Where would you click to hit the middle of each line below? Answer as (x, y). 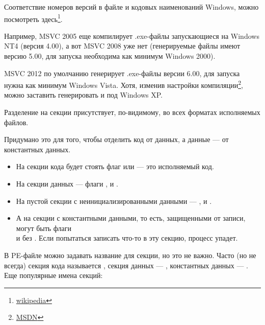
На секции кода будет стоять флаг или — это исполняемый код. (115, 166)
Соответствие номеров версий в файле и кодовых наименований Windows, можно (131, 7)
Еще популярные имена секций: (54, 275)
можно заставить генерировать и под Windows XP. (84, 95)
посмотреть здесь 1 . (33, 18)
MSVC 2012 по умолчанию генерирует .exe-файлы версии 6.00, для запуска (122, 73)
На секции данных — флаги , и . (67, 184)
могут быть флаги (44, 228)
